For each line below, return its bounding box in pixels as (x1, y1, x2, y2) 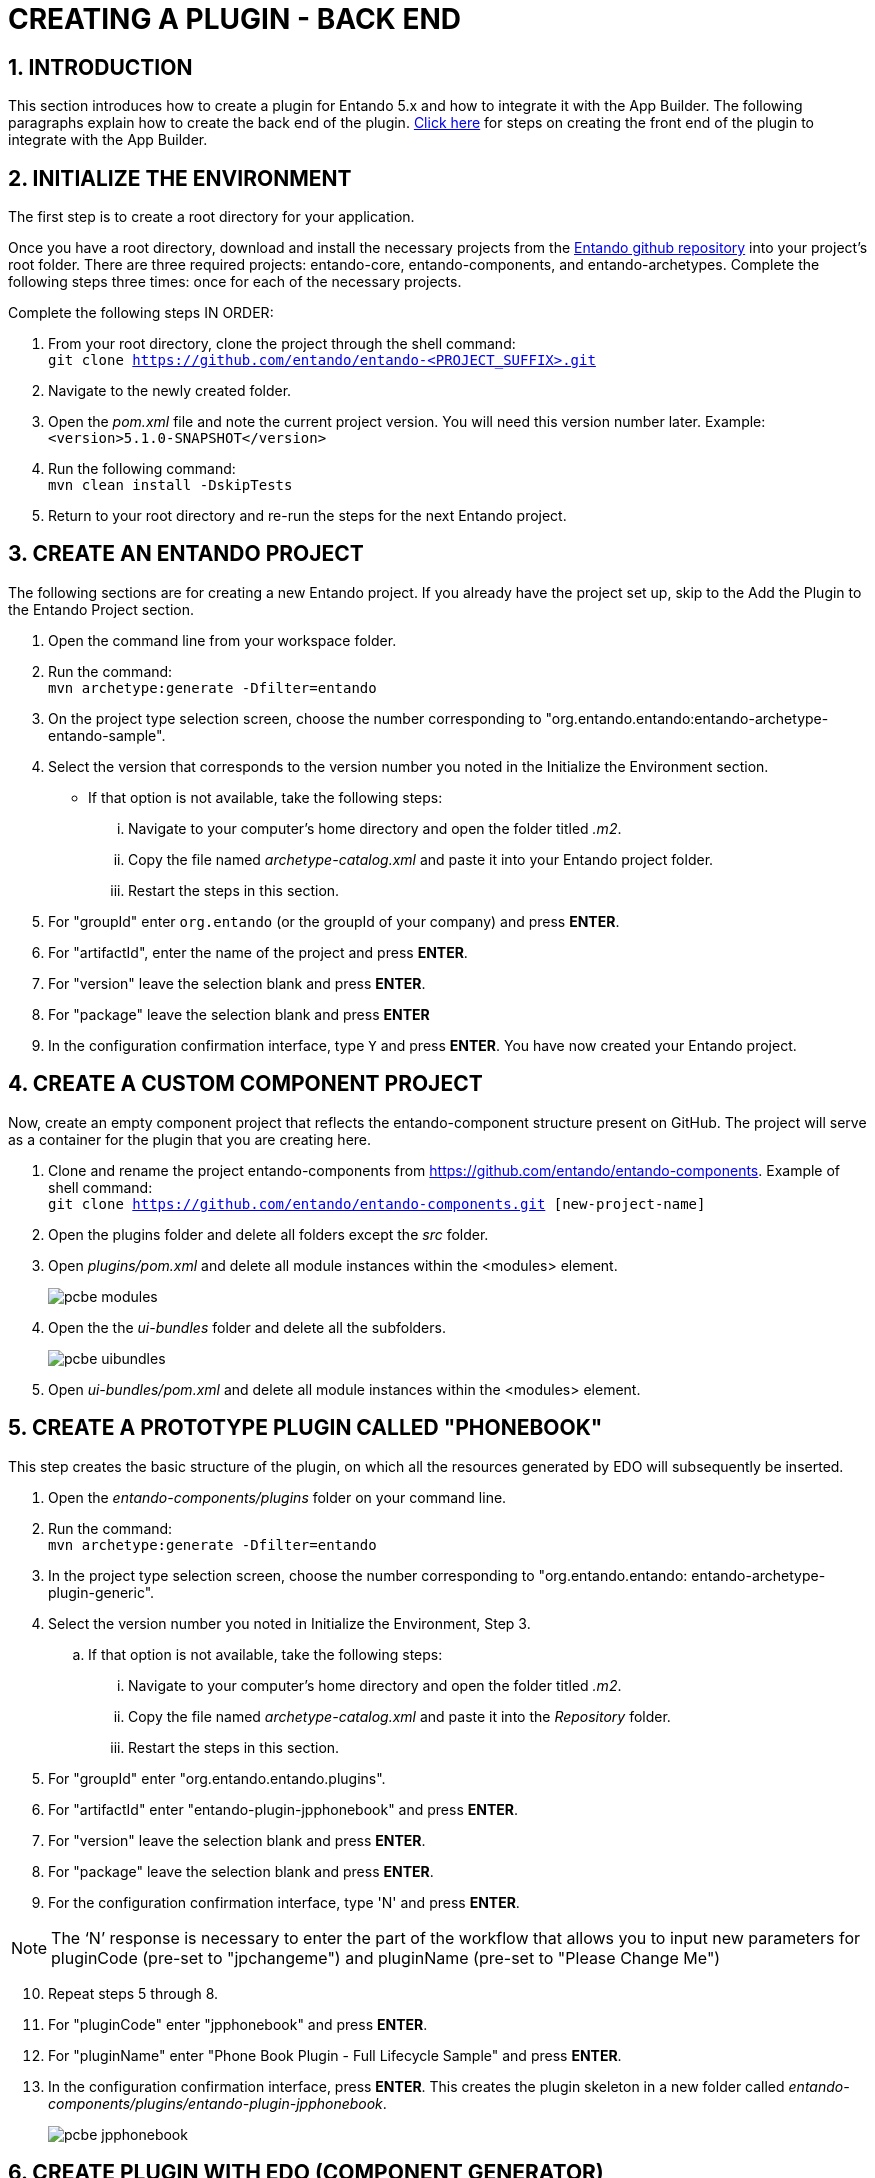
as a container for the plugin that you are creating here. (8, 1130, 372, 1148)
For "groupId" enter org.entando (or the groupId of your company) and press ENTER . (48, 912, 620, 930)
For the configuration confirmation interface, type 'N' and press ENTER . (48, 1893, 520, 1911)
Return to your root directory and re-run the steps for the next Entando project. (48, 507, 567, 525)
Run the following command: (48, 460, 236, 478)
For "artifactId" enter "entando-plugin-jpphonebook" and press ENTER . (48, 1800, 519, 1818)
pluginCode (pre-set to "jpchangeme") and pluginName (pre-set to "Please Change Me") (51, 1947, 721, 1968)
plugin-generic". (48, 1583, 155, 1601)
